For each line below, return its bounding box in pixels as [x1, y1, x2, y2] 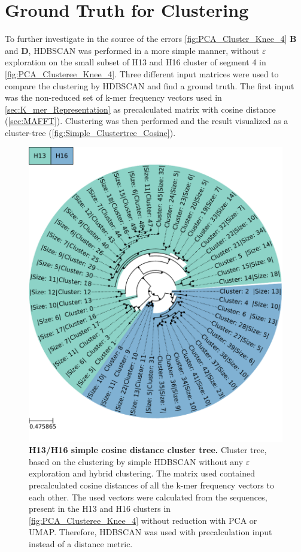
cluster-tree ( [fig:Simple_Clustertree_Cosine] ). [5, 126, 176, 138]
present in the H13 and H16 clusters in [29, 502, 171, 515]
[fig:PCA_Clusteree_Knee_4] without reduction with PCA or [29, 514, 257, 526]
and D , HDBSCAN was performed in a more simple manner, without [5, 44, 260, 56]
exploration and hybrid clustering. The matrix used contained [29, 467, 255, 479]
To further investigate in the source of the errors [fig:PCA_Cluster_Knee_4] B [5, 32, 297, 45]
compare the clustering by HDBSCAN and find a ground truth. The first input [5, 79, 294, 92]
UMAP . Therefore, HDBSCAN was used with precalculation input [29, 526, 272, 538]
